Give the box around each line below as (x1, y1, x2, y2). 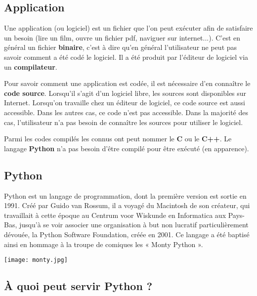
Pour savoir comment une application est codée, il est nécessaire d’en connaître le (4, 78, 251, 88)
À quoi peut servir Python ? (4, 278, 153, 294)
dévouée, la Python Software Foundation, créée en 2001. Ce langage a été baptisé (4, 229, 250, 239)
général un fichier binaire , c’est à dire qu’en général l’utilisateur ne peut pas (4, 42, 237, 52)
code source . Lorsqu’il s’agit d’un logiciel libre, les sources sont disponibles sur (4, 87, 247, 98)
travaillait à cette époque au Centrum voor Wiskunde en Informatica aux (4, 210, 226, 220)
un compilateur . (4, 61, 57, 72)
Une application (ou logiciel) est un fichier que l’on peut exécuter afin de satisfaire (4, 23, 253, 33)
